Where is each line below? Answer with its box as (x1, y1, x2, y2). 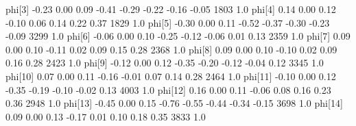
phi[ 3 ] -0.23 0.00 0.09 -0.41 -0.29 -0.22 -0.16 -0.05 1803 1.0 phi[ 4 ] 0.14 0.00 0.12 (5, 2, 336, 16)
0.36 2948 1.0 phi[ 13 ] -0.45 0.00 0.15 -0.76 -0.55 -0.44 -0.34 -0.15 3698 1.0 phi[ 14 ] (5, 96, 343, 110)
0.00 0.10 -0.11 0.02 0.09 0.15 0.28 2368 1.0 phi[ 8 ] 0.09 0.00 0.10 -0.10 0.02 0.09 (5, 42, 337, 56)
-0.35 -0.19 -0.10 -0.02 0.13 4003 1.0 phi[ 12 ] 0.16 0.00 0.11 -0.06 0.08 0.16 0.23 (5, 82, 331, 97)
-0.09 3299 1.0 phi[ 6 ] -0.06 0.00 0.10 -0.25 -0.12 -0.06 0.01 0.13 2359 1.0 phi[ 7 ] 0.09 (5, 29, 351, 43)
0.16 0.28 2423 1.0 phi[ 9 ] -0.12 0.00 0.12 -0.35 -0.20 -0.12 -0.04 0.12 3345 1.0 (5, 55, 324, 70)
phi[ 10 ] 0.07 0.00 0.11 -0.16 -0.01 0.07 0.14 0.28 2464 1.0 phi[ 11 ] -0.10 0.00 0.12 (5, 68, 336, 83)
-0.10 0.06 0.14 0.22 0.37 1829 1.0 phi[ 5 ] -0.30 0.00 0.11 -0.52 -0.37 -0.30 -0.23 (5, 15, 330, 29)
